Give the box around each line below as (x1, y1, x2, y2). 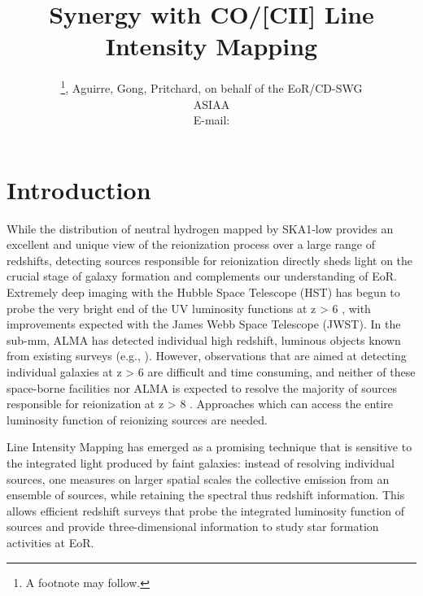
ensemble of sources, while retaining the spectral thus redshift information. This (7, 486, 405, 503)
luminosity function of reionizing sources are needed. (7, 411, 268, 428)
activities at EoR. (7, 533, 94, 550)
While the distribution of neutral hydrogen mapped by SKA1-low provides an (7, 220, 394, 237)
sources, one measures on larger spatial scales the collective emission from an (7, 470, 390, 487)
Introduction (7, 172, 151, 206)
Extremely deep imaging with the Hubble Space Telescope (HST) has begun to (7, 284, 400, 301)
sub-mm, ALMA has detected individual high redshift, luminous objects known (7, 331, 401, 348)
